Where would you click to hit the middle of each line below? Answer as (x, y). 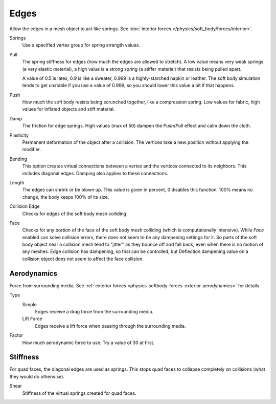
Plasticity (19, 135)
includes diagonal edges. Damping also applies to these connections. (95, 173)
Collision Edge (25, 206)
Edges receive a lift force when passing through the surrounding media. (110, 326)
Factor (16, 335)
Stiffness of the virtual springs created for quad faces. (79, 393)
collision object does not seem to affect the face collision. (83, 259)
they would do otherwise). (37, 376)
